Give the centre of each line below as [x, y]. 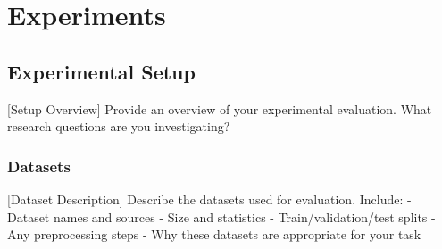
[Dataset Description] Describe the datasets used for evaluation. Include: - [209, 199]
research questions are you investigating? [119, 126]
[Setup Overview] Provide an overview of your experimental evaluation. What [220, 108]
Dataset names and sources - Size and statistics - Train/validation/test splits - [221, 216]
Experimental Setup [101, 71]
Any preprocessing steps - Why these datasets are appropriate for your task [214, 234]
